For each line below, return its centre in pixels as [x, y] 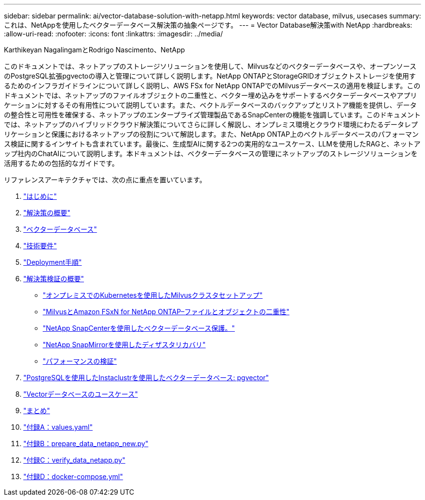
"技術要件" [40, 246]
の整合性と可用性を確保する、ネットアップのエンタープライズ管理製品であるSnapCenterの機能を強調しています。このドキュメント [212, 115]
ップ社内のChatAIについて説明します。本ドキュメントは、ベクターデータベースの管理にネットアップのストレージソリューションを [211, 153]
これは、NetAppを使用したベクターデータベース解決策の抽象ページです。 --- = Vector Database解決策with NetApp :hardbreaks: [208, 25]
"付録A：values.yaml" [58, 427]
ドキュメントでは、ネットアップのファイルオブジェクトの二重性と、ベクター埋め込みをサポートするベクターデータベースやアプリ [211, 95]
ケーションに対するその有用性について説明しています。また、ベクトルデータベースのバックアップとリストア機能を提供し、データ [210, 105]
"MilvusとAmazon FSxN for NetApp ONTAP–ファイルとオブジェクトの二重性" [166, 312]
